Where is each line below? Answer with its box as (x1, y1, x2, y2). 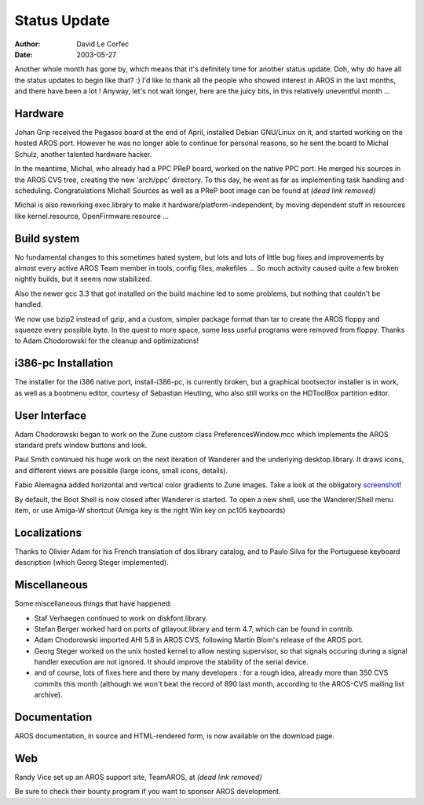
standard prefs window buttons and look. (14, 440, 148, 450)
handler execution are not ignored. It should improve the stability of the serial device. (34, 657, 309, 667)
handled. (14, 300, 43, 309)
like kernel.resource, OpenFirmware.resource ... (14, 211, 169, 220)
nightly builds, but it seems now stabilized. (14, 275, 152, 284)
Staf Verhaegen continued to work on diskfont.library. (34, 613, 208, 623)
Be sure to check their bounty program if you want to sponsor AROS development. (14, 787, 282, 796)
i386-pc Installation (14, 357, 114, 370)
